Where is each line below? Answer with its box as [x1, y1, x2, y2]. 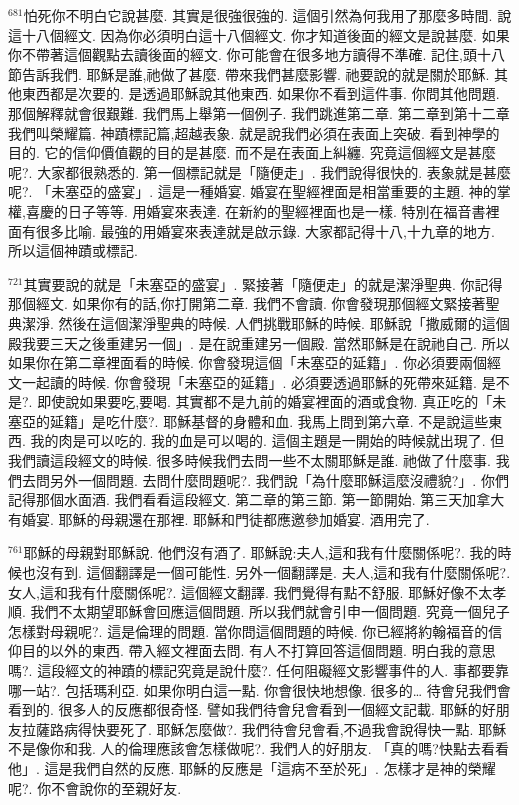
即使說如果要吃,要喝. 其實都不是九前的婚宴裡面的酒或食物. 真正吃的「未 [37, 391, 507, 412]
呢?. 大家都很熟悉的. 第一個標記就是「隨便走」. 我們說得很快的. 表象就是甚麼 [8, 161, 511, 182]
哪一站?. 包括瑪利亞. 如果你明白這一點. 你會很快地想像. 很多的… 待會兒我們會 [8, 679, 511, 700]
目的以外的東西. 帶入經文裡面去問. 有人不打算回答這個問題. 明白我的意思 [21, 640, 496, 661]
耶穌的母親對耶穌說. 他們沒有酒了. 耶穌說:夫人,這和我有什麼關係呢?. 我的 [23, 542, 498, 563]
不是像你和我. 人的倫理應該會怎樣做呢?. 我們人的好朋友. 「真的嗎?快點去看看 [8, 738, 509, 759]
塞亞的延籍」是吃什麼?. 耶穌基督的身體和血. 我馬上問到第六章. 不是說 [8, 410, 461, 431]
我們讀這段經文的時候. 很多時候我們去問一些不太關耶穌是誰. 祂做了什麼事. [8, 450, 491, 471]
